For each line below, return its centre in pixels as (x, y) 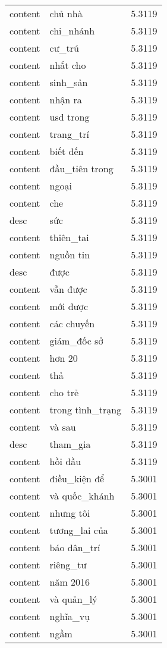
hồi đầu (65, 461)
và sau (63, 427)
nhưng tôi (70, 513)
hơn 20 (64, 358)
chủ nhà (66, 13)
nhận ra (66, 99)
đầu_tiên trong (81, 168)
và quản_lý (73, 599)
